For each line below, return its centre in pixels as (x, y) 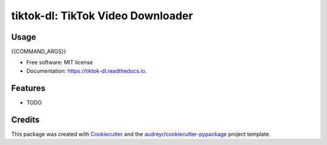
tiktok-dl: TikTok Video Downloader (102, 16)
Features (28, 88)
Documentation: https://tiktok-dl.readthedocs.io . (87, 71)
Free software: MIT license (60, 63)
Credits (25, 119)
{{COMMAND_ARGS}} (39, 52)
